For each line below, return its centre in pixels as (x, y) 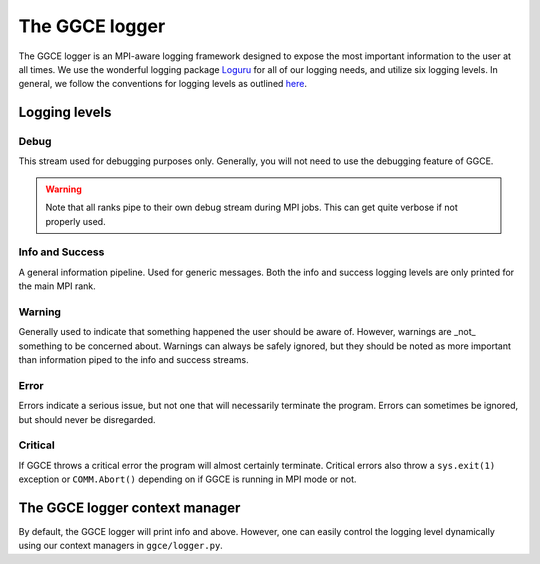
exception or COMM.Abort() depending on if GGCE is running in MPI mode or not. (187, 479)
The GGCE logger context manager (129, 507)
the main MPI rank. (57, 286)
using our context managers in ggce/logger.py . (121, 546)
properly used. (75, 221)
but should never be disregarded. (87, 419)
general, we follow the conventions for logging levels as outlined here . (162, 84)
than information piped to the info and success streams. (133, 360)
